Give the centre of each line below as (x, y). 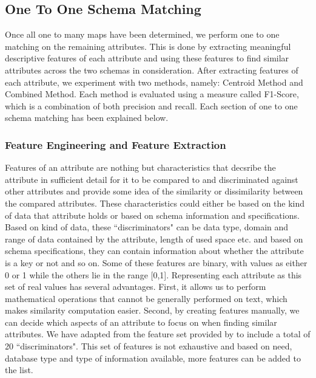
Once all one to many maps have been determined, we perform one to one (142, 34)
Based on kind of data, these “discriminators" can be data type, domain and (147, 227)
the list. (19, 370)
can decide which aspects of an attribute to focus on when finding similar (141, 322)
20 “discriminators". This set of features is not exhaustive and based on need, (149, 346)
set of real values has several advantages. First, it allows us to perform (136, 287)
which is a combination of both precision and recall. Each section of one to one (151, 105)
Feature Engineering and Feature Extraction (116, 144)
